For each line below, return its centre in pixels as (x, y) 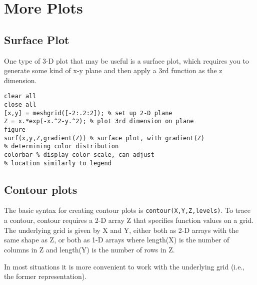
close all (20, 105)
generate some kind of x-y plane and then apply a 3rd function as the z (113, 70)
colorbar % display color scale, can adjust (79, 155)
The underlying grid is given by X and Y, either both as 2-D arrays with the (121, 230)
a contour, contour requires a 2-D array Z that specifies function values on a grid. (129, 220)
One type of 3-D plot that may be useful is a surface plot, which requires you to (126, 60)
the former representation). (45, 276)
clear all (20, 96)
